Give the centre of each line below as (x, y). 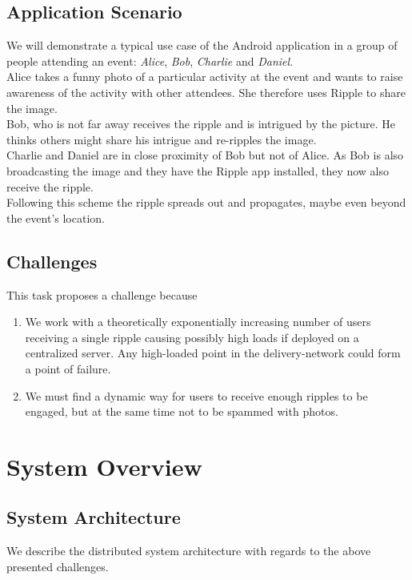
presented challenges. (58, 566)
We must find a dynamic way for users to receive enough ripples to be (196, 395)
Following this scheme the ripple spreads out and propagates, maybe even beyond (206, 202)
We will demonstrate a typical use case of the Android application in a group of (202, 45)
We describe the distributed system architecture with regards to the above (189, 551)
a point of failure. (68, 368)
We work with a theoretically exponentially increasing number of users (198, 322)
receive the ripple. (50, 186)
